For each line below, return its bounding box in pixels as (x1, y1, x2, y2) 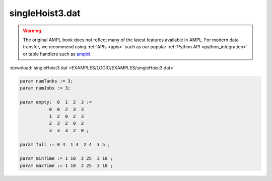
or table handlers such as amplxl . (23, 51, 92, 57)
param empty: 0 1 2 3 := (20, 100, 92, 105)
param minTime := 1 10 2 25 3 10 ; (20, 156, 113, 161)
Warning (23, 28, 41, 34)
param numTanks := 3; (20, 78, 74, 84)
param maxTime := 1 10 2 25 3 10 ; (20, 162, 113, 168)
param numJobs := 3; (20, 85, 71, 91)
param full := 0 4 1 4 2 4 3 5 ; (20, 141, 111, 147)
